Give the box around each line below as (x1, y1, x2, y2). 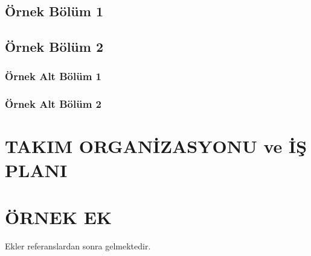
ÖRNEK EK (5, 205, 112, 229)
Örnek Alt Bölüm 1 (5, 69, 101, 84)
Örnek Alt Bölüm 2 (5, 96, 101, 111)
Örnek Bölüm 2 (5, 37, 103, 56)
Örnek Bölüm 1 (5, 2, 103, 20)
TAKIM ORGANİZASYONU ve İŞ (5, 134, 307, 158)
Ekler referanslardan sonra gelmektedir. (5, 239, 151, 252)
